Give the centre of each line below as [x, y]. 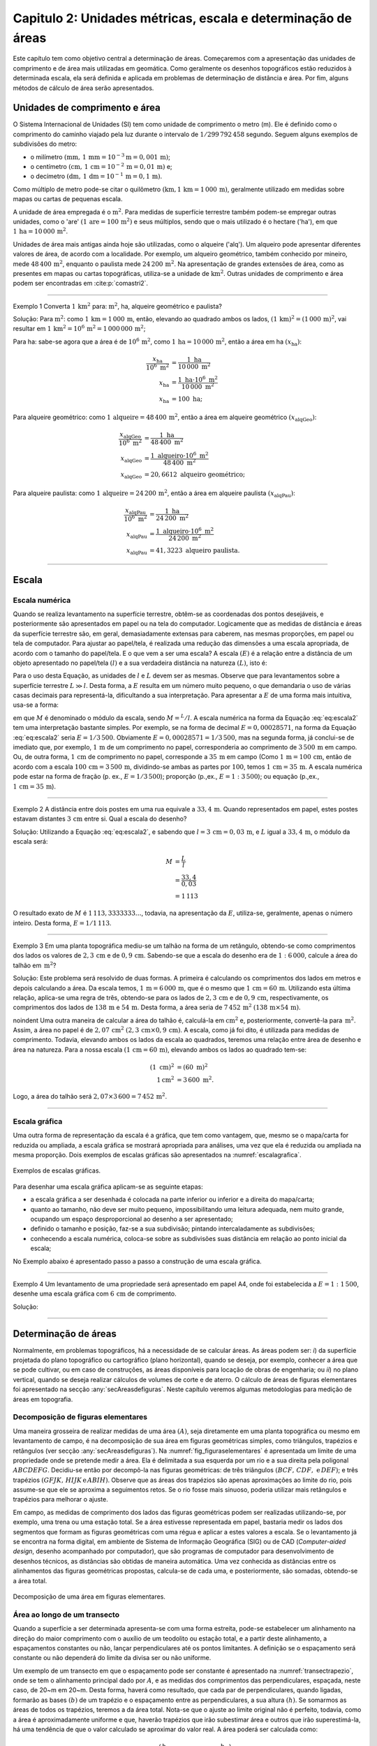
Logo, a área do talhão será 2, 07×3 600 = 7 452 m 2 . [90, 1096]
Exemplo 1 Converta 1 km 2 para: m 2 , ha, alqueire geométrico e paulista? [118, 306]
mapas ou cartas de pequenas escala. [68, 199]
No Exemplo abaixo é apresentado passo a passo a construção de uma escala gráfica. [137, 1261]
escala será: [30, 842]
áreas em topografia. [43, 1399]
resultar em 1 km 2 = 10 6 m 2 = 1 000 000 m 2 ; [79, 328]
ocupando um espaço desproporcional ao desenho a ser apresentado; [132, 1219]
